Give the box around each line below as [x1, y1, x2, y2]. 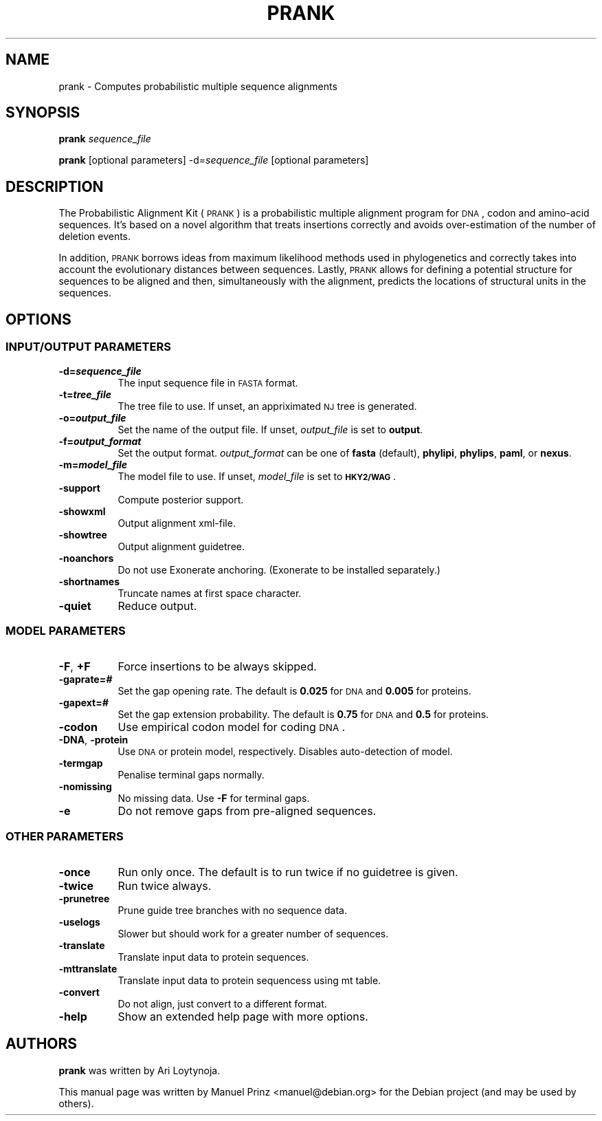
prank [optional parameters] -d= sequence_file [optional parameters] [58, 154, 369, 166]
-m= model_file [58, 458, 128, 470]
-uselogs [58, 916, 100, 928]
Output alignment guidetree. [118, 540, 245, 552]
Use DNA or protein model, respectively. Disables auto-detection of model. [118, 745, 453, 758]
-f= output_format [58, 435, 142, 447]
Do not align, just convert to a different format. [118, 998, 327, 1010]
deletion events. [58, 230, 131, 243]
